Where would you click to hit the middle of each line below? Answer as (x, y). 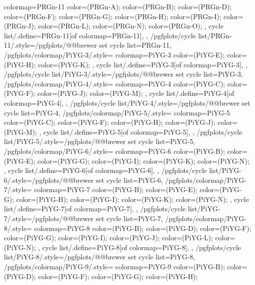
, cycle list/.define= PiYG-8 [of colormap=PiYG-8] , (113, 247)
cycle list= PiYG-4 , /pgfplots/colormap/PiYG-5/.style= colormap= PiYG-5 (117, 112)
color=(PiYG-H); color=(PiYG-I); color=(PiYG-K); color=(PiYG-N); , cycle (132, 199)
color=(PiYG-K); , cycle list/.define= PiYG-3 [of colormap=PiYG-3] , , (143, 64)
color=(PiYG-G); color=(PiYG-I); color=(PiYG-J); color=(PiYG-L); (109, 238)
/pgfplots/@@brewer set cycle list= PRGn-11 (102, 45)
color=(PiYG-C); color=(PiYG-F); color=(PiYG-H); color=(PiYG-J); (110, 122)
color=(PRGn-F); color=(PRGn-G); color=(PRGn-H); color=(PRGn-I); (113, 16)
